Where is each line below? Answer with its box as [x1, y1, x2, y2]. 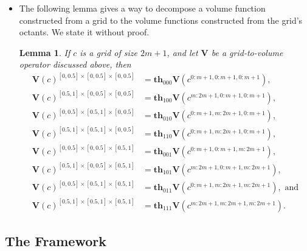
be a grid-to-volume [211, 46, 283, 58]
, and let [167, 46, 198, 58]
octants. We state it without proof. [19, 26, 150, 38]
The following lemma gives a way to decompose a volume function [19, 2, 266, 14]
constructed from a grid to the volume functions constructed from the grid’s [19, 13, 303, 26]
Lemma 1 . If [19, 46, 71, 58]
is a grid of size [80, 46, 137, 58]
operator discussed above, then [19, 58, 131, 71]
